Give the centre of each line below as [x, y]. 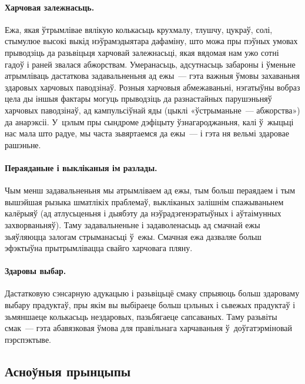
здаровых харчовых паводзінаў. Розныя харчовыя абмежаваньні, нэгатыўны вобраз [152, 87]
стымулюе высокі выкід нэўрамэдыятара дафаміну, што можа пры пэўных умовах [151, 41]
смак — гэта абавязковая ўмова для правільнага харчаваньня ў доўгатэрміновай [149, 328]
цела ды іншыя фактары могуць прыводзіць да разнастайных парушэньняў [138, 98]
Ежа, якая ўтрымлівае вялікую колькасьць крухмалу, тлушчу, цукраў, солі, [139, 29]
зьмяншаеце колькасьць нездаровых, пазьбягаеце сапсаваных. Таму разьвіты [141, 316]
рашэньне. [23, 144]
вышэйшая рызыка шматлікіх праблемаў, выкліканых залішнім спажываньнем [144, 201]
